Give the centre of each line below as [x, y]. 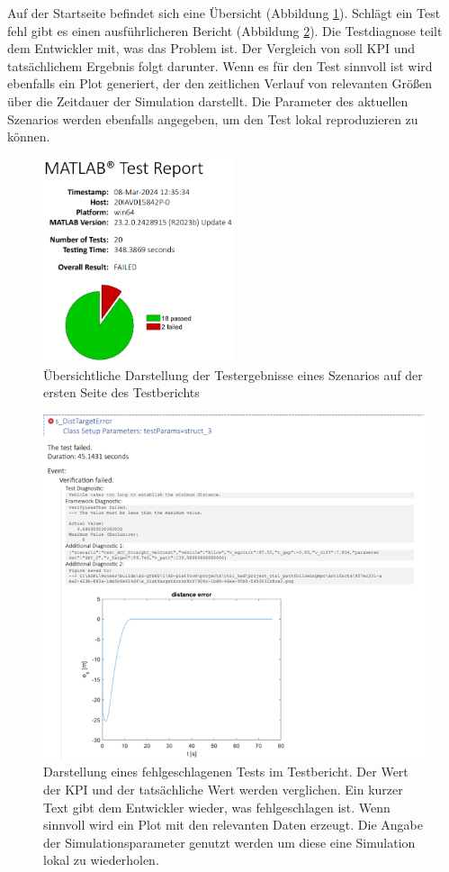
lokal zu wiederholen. [101, 860]
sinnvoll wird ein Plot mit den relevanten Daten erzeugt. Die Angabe [233, 825]
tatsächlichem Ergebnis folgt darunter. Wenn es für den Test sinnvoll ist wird [220, 65]
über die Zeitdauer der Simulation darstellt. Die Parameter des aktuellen [208, 100]
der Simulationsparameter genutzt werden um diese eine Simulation [229, 842]
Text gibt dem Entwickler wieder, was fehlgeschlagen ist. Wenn [217, 807]
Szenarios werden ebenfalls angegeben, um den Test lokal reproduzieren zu [213, 118]
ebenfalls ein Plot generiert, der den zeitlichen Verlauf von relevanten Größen [220, 83]
